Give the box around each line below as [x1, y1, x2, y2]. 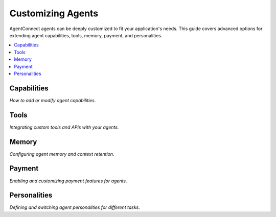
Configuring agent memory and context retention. [9, 151, 114, 157]
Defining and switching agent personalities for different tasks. [9, 204, 140, 210]
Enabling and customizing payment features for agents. [9, 178, 127, 184]
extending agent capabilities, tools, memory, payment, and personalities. [9, 32, 163, 38]
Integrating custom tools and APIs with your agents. [9, 124, 119, 130]
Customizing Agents [9, 8, 99, 19]
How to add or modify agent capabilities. [9, 97, 96, 103]
